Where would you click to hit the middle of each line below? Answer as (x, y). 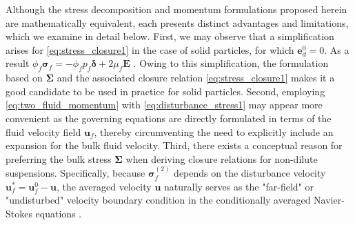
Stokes (19, 213)
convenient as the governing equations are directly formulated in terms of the (169, 118)
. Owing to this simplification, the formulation (231, 63)
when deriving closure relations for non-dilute (222, 158)
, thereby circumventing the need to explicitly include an (214, 131)
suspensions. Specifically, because (75, 173)
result (18, 63)
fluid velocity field (43, 131)
